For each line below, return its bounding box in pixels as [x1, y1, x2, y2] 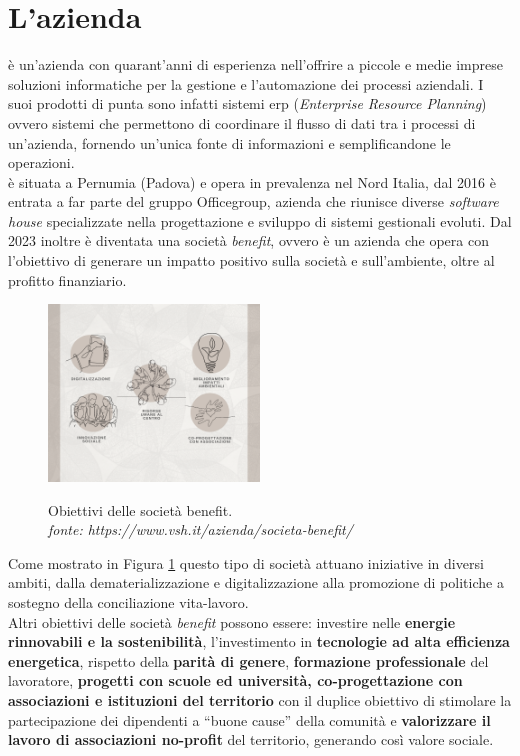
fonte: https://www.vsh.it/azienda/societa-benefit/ [48, 519, 353, 540]
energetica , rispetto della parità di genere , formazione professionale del [8, 650, 489, 671]
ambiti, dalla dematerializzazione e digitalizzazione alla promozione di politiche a [8, 572, 504, 593]
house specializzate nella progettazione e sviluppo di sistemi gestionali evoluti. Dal [8, 210, 512, 231]
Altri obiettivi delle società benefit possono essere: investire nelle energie [8, 611, 456, 632]
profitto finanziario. [8, 269, 127, 290]
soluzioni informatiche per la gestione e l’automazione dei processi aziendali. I [8, 73, 484, 94]
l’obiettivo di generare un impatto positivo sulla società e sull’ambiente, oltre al [8, 250, 495, 271]
